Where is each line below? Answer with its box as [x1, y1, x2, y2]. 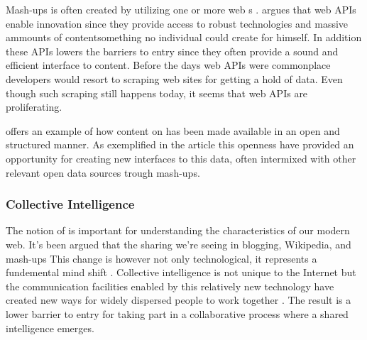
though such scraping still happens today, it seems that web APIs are [6, 85, 308, 100]
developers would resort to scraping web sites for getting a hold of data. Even [6, 71, 343, 86]
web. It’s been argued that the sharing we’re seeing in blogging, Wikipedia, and [6, 236, 351, 251]
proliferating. [6, 99, 62, 114]
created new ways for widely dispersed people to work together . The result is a [6, 292, 351, 307]
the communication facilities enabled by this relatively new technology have [6, 278, 334, 293]
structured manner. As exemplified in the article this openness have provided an [6, 137, 354, 152]
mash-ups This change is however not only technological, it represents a [6, 251, 317, 265]
